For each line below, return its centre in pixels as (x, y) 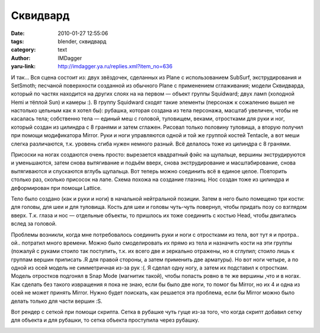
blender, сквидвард (82, 41)
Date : (18, 33)
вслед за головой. (34, 224)
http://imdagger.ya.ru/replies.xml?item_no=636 (115, 66)
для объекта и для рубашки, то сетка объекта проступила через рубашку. (105, 320)
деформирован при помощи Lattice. (56, 188)
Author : (21, 58)
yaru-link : (23, 66)
